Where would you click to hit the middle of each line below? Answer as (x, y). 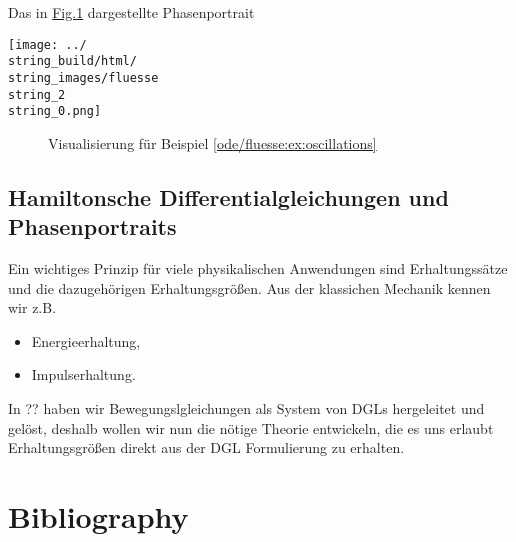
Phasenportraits (92, 226)
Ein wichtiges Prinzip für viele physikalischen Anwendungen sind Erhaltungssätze (258, 268)
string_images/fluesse (83, 77)
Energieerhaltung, (86, 340)
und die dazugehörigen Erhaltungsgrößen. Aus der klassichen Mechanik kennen (249, 287)
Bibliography (98, 516)
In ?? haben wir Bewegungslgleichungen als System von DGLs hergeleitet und (246, 408)
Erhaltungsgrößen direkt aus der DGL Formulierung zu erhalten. (206, 447)
